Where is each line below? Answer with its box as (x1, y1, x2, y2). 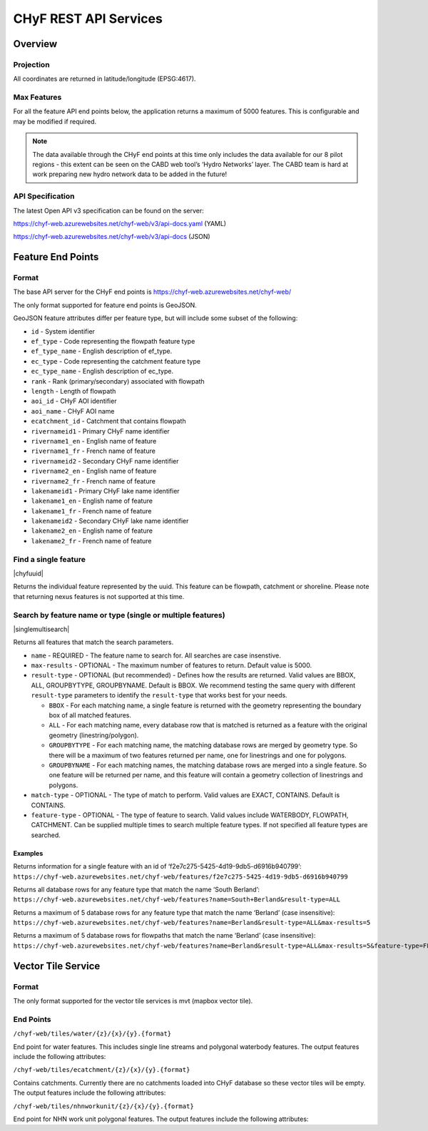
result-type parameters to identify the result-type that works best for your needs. (31, 691, 288, 700)
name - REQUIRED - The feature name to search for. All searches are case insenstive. (31, 651, 281, 660)
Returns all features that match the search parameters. (13, 638, 174, 647)
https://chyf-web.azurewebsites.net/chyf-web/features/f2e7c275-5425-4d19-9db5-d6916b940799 (13, 872, 349, 881)
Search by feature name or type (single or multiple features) (13, 610, 225, 620)
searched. (31, 831, 61, 839)
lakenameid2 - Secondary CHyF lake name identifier (31, 517, 189, 526)
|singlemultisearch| (13, 625, 70, 633)
